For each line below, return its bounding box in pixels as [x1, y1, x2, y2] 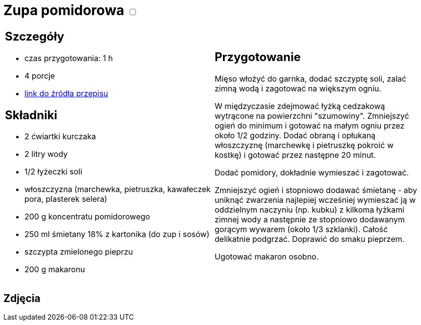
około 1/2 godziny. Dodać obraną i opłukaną [215, 130, 376, 141]
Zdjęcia [3, 292, 41, 304]
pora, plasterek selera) [24, 194, 108, 204]
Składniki [5, 108, 58, 122]
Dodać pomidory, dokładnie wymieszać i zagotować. [215, 168, 409, 178]
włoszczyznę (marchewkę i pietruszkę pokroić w [215, 140, 394, 151]
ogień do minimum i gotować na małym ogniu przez [215, 121, 404, 131]
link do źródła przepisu [24, 88, 109, 98]
